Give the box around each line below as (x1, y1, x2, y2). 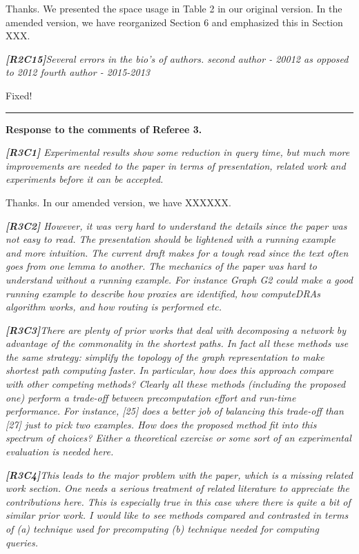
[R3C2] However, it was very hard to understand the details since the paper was (6, 218, 347, 233)
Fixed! (6, 88, 32, 102)
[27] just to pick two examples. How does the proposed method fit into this (6, 417, 317, 431)
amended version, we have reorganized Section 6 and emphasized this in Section (6, 14, 343, 29)
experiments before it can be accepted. (6, 172, 164, 186)
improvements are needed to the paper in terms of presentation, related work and (6, 158, 346, 172)
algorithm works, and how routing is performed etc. (6, 299, 222, 314)
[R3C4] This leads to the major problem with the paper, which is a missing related (6, 467, 353, 482)
